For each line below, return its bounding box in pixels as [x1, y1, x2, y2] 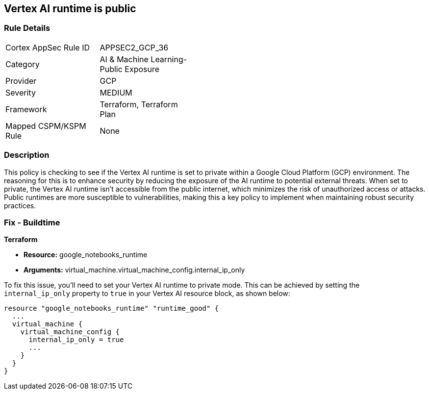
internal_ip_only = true [28, 336, 124, 344]
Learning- [151, 54, 187, 64]
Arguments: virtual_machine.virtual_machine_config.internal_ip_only [24, 266, 245, 274]
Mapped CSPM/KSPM [5, 121, 86, 131]
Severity [5, 87, 36, 98]
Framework [5, 104, 47, 114]
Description [4, 150, 50, 160]
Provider [5, 75, 37, 86]
